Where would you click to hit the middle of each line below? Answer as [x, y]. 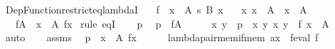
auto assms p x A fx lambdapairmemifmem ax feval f [162, 37]
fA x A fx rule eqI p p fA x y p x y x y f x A [172, 23]
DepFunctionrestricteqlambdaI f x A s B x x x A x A [156, 9]
